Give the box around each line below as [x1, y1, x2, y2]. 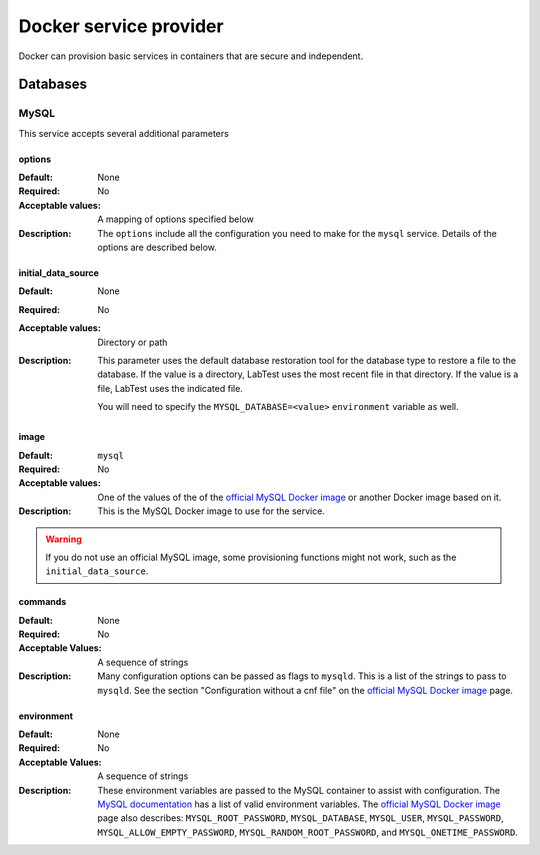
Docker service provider [18, 15, 224, 37]
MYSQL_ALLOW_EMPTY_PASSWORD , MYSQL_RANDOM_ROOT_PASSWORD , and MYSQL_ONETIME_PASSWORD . [97, 826, 519, 838]
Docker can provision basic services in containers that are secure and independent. [18, 50, 364, 62]
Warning [45, 533, 82, 545]
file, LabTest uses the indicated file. [97, 382, 244, 394]
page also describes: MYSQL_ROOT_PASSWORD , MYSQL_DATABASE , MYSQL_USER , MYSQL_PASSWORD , [97, 812, 504, 824]
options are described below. [97, 241, 217, 254]
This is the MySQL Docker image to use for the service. [97, 505, 325, 517]
